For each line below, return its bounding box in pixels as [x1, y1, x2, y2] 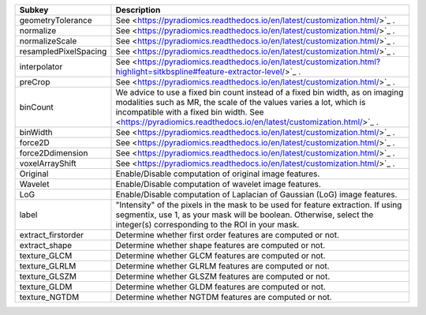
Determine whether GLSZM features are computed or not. [115, 271, 331, 282]
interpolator [19, 62, 63, 72]
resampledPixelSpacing [19, 46, 107, 57]
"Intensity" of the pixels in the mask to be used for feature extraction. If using [115, 200, 402, 210]
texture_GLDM [19, 281, 73, 292]
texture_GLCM [19, 250, 73, 261]
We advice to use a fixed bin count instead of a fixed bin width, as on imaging [115, 87, 404, 98]
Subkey [19, 5, 49, 15]
